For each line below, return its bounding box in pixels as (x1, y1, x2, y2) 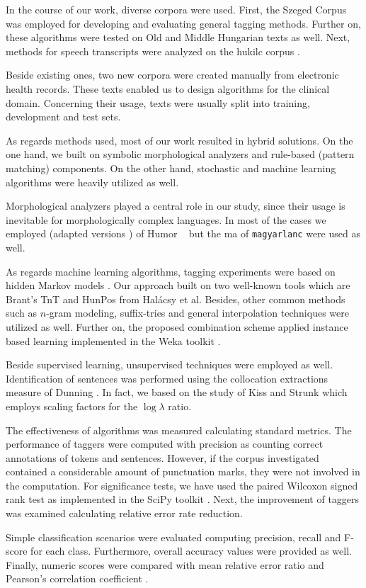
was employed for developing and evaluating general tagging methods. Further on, (6, 16, 361, 30)
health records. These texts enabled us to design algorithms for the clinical (6, 81, 330, 96)
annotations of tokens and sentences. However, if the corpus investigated (6, 450, 319, 465)
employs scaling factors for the (6, 398, 138, 413)
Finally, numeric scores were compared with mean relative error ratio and (6, 557, 324, 572)
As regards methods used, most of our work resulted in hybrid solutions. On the (6, 132, 353, 147)
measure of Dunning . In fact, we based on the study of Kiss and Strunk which (6, 385, 348, 400)
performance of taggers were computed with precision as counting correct (6, 436, 324, 451)
